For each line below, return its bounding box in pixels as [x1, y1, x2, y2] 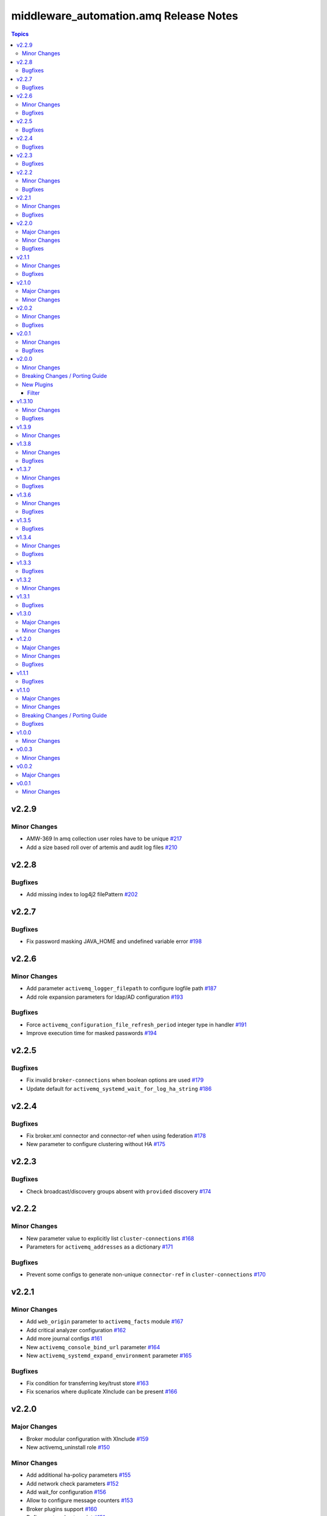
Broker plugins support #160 [26, 1505, 97, 1512]
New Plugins [22, 381, 54, 388]
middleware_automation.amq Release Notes [11, 9, 239, 22]
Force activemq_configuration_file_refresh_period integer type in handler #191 [26, 1021, 247, 1028]
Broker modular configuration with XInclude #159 [26, 1435, 149, 1443]
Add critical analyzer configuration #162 [26, 1326, 127, 1333]
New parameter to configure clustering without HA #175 [26, 1141, 166, 1148]
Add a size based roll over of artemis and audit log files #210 [26, 844, 178, 851]
